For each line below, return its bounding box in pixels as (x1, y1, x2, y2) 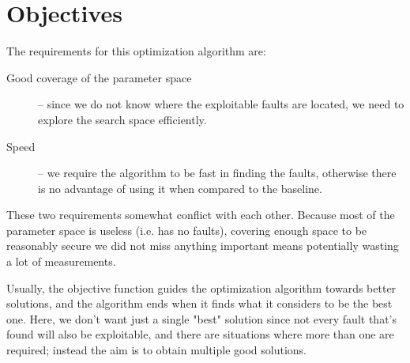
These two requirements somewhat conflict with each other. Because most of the (6, 206, 395, 223)
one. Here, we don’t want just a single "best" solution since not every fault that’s (6, 310, 397, 327)
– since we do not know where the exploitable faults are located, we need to (38, 96, 404, 112)
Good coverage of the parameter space (6, 69, 192, 85)
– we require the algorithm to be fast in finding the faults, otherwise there (38, 164, 397, 181)
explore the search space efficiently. (38, 111, 207, 127)
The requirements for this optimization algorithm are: (6, 43, 266, 59)
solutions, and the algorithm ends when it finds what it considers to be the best (6, 295, 393, 312)
